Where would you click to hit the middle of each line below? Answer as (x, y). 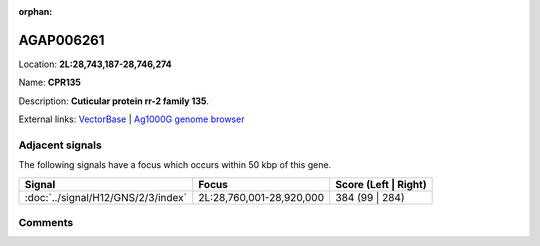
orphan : (35, 11)
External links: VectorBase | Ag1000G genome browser (131, 119)
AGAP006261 (61, 40)
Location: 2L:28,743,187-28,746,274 (95, 64)
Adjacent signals (60, 145)
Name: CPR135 (50, 82)
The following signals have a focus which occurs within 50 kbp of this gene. (175, 165)
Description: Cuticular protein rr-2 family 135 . (114, 101)
